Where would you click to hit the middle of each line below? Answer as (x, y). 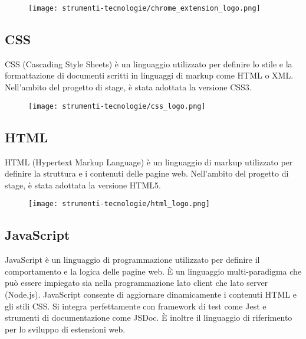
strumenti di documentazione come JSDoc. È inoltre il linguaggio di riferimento (149, 317)
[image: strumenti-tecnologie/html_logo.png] (119, 204)
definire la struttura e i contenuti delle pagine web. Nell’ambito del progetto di (147, 173)
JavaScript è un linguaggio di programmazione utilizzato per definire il (132, 260)
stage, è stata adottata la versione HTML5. (83, 185)
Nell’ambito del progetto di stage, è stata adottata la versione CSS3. (128, 87)
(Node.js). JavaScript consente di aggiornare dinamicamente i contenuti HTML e (151, 294)
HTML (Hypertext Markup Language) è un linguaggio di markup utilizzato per (149, 162)
